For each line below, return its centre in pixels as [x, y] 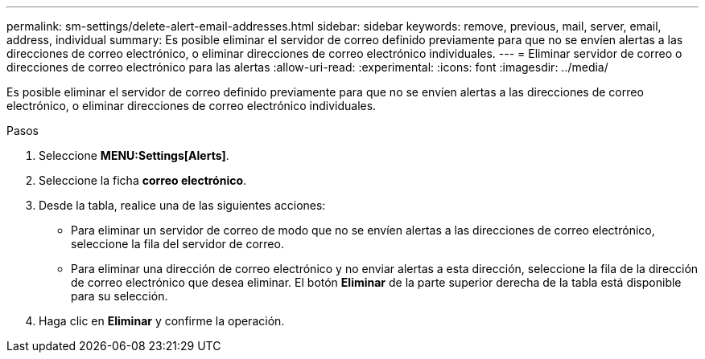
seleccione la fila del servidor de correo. [177, 244]
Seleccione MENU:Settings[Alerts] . [134, 155]
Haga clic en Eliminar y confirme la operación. [162, 321]
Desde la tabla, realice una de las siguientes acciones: [182, 205]
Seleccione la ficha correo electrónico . [143, 180]
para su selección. [120, 296]
